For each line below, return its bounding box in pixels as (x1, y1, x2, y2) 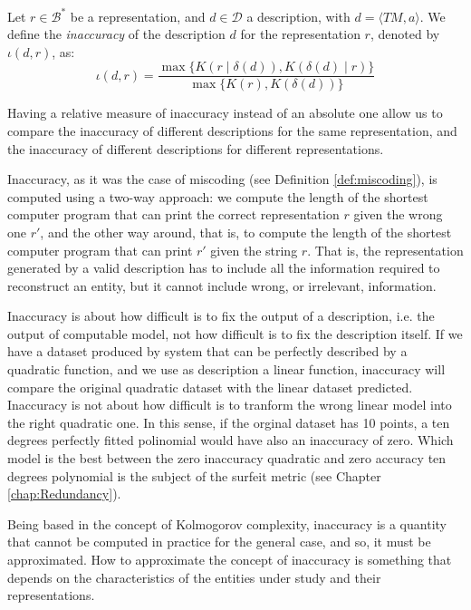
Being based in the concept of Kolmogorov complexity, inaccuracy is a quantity (7, 514, 447, 533)
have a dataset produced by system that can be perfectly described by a (7, 342, 408, 361)
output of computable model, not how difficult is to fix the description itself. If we (7, 324, 463, 343)
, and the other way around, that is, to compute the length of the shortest (40, 222, 452, 241)
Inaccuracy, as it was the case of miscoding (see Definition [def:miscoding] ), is (7, 169, 437, 189)
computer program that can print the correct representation (7, 205, 340, 224)
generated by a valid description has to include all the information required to (7, 258, 440, 277)
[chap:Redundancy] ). (7, 484, 121, 503)
